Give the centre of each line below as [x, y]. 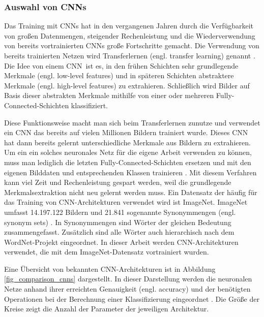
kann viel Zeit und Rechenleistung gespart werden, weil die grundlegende [118, 182]
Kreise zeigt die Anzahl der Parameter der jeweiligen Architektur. [107, 309]
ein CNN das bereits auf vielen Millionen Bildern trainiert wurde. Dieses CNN [126, 132]
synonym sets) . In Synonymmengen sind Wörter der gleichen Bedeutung [118, 222]
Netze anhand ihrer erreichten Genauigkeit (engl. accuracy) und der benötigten [127, 289]
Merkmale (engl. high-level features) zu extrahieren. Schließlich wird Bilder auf [127, 85]
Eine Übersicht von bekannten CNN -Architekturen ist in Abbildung [110, 268]
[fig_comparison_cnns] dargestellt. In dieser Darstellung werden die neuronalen [128, 279]
